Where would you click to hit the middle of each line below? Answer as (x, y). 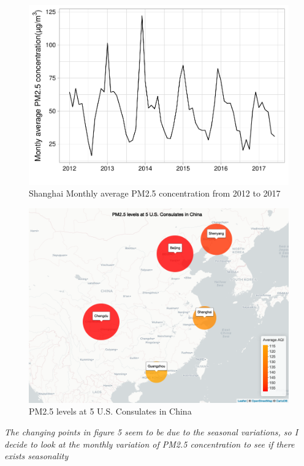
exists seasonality (36, 456)
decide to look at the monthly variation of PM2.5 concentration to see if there (150, 444)
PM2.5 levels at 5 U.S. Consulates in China (110, 411)
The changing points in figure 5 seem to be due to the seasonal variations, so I (151, 431)
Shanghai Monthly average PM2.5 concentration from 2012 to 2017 (155, 193)
